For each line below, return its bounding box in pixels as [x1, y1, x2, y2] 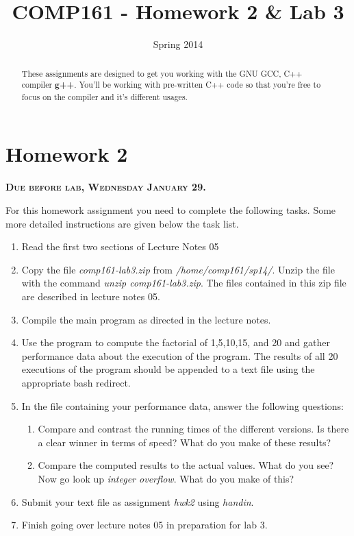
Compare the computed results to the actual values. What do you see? [38, 458, 334, 472]
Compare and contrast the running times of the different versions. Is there [38, 422, 349, 436]
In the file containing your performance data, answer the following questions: [21, 398, 344, 413]
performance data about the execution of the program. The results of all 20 [21, 348, 338, 363]
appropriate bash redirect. [21, 375, 131, 389]
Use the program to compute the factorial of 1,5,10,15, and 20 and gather [21, 335, 330, 350]
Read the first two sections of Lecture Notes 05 [21, 239, 219, 254]
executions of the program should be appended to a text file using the [21, 362, 315, 376]
